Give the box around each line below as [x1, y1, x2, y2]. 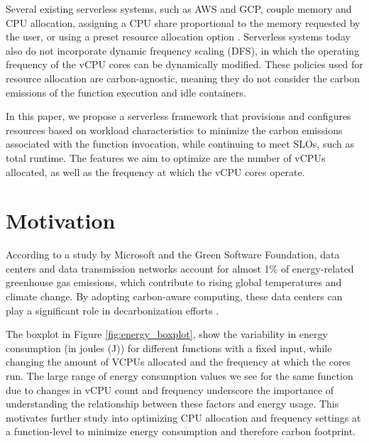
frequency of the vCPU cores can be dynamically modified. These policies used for [6, 57, 363, 72]
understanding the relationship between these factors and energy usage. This [6, 396, 339, 411]
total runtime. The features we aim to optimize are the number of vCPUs [6, 150, 326, 165]
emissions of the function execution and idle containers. [6, 84, 246, 99]
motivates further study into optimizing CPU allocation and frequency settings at [6, 410, 361, 425]
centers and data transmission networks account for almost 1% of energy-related [6, 261, 354, 275]
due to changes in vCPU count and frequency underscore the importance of [6, 382, 334, 397]
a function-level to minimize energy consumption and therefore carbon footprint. [6, 424, 356, 439]
